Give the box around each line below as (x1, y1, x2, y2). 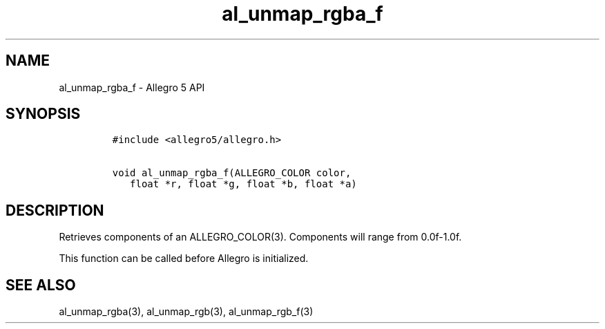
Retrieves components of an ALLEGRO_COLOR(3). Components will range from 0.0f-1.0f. (59, 231, 462, 243)
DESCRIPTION (6, 201, 104, 219)
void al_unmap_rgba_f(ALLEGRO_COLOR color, (112, 167, 352, 179)
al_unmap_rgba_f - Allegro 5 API (59, 81, 205, 93)
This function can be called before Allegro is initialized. (59, 252, 309, 265)
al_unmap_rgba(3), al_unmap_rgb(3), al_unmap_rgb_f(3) (59, 305, 314, 318)
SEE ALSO (6, 276, 76, 294)
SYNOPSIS (6, 105, 81, 123)
